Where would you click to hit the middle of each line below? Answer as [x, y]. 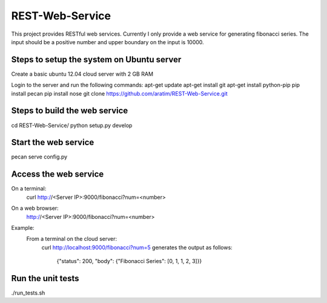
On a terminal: [29, 189]
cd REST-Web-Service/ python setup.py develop [72, 125]
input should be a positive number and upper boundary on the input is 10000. [107, 42]
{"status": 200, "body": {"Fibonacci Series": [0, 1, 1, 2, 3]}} [129, 261]
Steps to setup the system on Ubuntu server [96, 60]
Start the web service [53, 142]
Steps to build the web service [70, 111]
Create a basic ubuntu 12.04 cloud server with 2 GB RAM [82, 74]
